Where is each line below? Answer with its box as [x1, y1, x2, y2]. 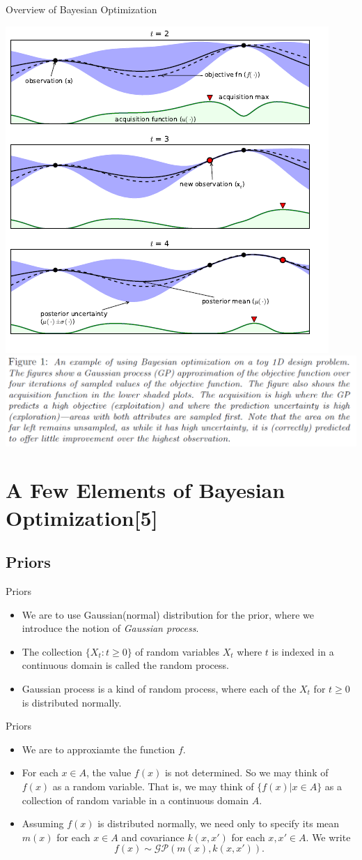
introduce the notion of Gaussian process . [22, 621, 199, 635]
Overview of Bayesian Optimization [6, 2, 157, 16]
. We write [306, 829, 351, 844]
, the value [86, 765, 132, 780]
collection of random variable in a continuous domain [22, 792, 249, 807]
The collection [22, 644, 83, 658]
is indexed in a [271, 644, 334, 658]
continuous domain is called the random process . [22, 658, 229, 672]
